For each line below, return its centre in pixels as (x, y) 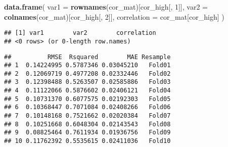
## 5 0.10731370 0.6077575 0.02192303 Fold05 (87, 99)
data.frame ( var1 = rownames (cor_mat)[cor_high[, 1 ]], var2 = (106, 7)
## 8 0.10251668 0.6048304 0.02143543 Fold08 (87, 124)
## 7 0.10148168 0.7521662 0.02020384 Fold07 (87, 116)
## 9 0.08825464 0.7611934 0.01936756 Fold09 (87, 133)
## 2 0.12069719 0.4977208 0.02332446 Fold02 (87, 73)
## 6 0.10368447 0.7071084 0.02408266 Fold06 (87, 107)
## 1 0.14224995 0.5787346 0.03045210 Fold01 (87, 65)
